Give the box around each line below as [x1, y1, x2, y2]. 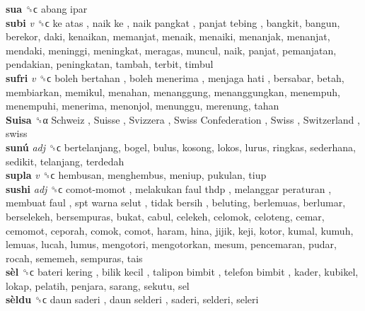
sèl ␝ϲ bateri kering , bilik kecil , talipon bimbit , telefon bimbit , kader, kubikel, [6, 264, 359, 279]
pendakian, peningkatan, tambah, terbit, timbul [6, 57, 214, 71]
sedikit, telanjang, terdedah [6, 153, 124, 168]
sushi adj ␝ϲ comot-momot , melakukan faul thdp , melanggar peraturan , [6, 181, 332, 196]
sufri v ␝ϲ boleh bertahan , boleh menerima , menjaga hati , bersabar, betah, [6, 70, 344, 85]
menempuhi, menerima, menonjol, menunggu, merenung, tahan [6, 98, 279, 113]
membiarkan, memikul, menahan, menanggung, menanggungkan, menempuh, [6, 84, 340, 99]
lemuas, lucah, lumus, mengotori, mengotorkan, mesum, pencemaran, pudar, [6, 237, 337, 252]
